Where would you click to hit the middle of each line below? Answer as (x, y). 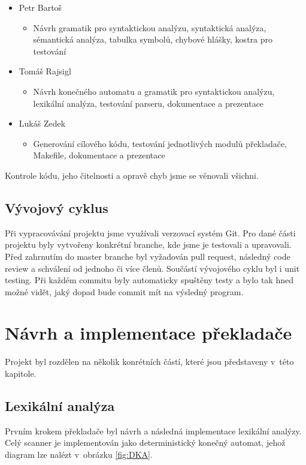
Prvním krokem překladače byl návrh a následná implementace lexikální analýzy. (153, 430)
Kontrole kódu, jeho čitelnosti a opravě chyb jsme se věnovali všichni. (132, 175)
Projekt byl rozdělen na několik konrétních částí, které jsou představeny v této (149, 361)
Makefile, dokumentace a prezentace (99, 155)
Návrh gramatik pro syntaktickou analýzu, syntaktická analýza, (150, 27)
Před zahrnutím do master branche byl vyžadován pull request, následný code (148, 256)
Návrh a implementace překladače (149, 333)
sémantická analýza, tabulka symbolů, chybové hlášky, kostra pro (153, 39)
